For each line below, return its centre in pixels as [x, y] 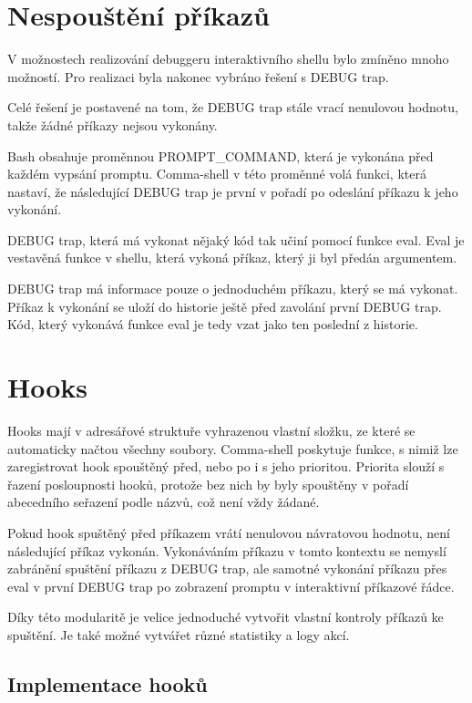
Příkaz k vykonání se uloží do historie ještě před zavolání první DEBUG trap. [225, 306]
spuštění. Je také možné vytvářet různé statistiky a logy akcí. [179, 634]
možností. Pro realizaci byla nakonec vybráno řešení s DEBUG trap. [198, 76]
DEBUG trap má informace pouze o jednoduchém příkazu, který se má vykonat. [233, 289]
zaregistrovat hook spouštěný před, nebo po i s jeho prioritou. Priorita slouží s [226, 466]
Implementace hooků [108, 683]
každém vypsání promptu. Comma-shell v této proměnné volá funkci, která [217, 174]
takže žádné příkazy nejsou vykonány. [113, 124]
